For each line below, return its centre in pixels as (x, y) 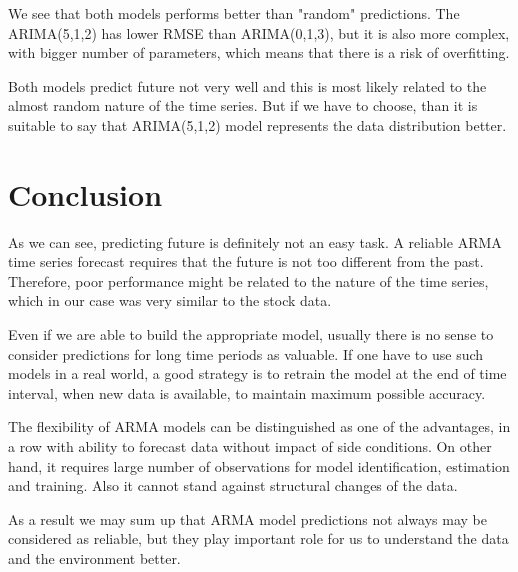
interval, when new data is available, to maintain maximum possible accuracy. (247, 392)
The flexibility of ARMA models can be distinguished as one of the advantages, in (259, 426)
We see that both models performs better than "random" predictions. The (234, 13)
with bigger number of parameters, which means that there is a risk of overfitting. (259, 52)
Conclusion (85, 193)
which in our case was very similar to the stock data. (170, 300)
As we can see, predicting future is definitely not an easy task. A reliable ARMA (255, 241)
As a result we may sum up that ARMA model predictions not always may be (247, 518)
